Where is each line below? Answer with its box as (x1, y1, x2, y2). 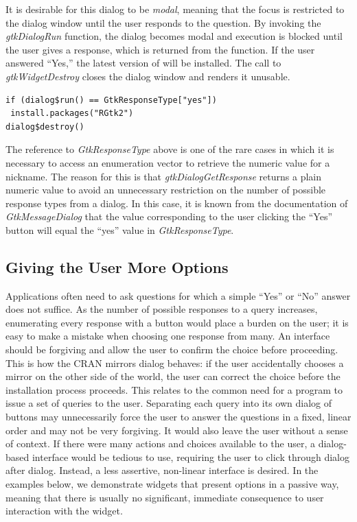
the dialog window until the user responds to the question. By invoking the (5, 15, 321, 29)
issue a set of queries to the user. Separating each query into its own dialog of (5, 396, 332, 410)
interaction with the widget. (5, 503, 123, 518)
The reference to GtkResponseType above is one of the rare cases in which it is (5, 142, 334, 156)
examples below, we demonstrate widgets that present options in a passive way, (5, 477, 339, 491)
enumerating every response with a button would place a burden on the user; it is (5, 315, 349, 329)
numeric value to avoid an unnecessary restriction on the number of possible (5, 182, 326, 197)
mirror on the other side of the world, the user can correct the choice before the (5, 369, 341, 383)
